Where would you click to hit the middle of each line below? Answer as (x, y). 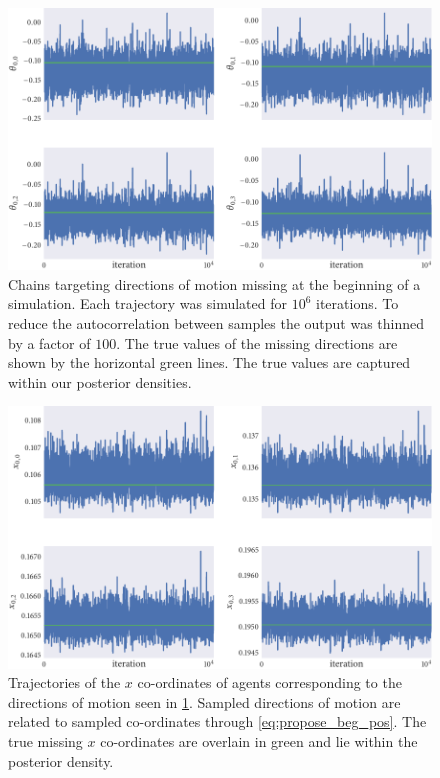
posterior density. (61, 760)
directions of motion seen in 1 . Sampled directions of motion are (204, 701)
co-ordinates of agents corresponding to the (269, 682)
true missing (45, 741)
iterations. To (357, 303)
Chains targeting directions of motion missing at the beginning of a (214, 283)
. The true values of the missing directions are (257, 342)
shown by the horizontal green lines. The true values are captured (209, 362)
